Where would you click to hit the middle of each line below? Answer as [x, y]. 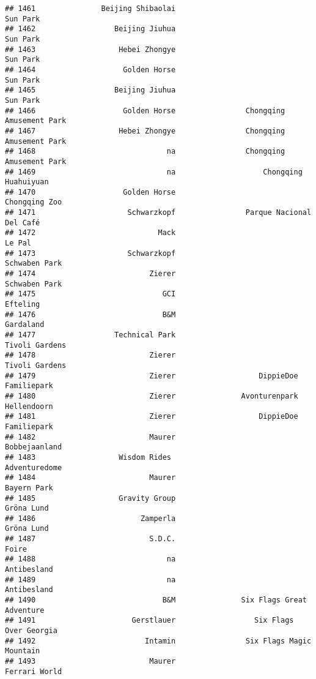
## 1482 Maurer [90, 437]
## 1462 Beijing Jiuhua [90, 29]
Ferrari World [34, 671]
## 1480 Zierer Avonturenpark [152, 396]
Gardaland [25, 325]
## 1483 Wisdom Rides [88, 457]
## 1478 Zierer [90, 355]
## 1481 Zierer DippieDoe [152, 417]
